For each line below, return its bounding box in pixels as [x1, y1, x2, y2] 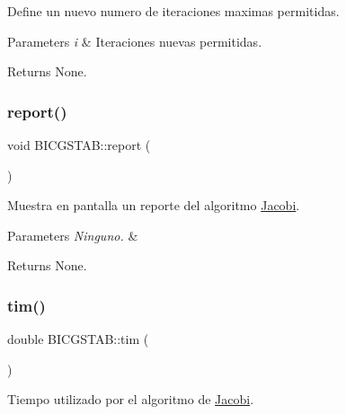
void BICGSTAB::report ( [7, 136, 151, 154]
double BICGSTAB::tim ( [7, 330, 149, 348]
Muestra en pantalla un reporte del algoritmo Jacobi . [7, 196, 300, 215]
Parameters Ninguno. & [7, 225, 138, 244]
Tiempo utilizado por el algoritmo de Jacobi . [7, 390, 254, 409]
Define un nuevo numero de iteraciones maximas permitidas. [7, 2, 340, 20]
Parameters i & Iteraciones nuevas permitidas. [7, 31, 262, 50]
